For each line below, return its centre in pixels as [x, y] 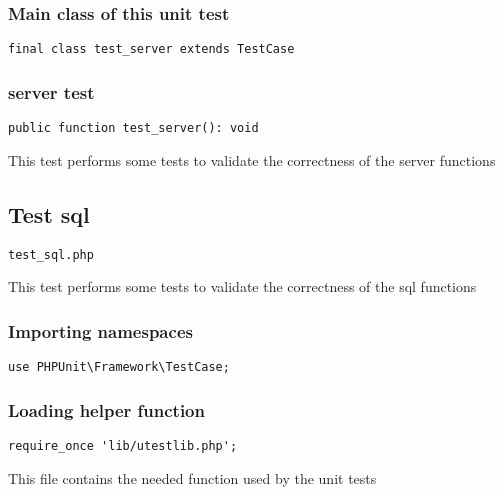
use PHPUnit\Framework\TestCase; [119, 367]
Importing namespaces [100, 330]
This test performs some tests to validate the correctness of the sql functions [242, 286]
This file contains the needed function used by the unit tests [192, 477]
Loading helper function [106, 409]
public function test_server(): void [133, 128]
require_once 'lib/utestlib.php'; [123, 445]
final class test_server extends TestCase [151, 49]
